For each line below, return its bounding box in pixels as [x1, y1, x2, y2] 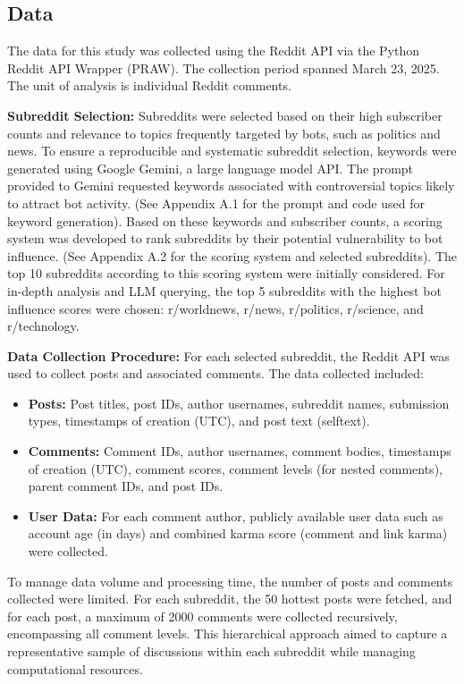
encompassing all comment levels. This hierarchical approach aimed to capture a [7, 624, 448, 643]
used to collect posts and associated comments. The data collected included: [7, 364, 424, 383]
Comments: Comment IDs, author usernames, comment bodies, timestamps [28, 442, 451, 460]
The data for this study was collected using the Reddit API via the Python [7, 41, 419, 60]
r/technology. [7, 317, 80, 335]
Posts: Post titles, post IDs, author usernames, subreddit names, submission [28, 393, 450, 412]
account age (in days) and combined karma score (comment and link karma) [28, 524, 448, 543]
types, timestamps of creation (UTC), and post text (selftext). [28, 411, 370, 430]
